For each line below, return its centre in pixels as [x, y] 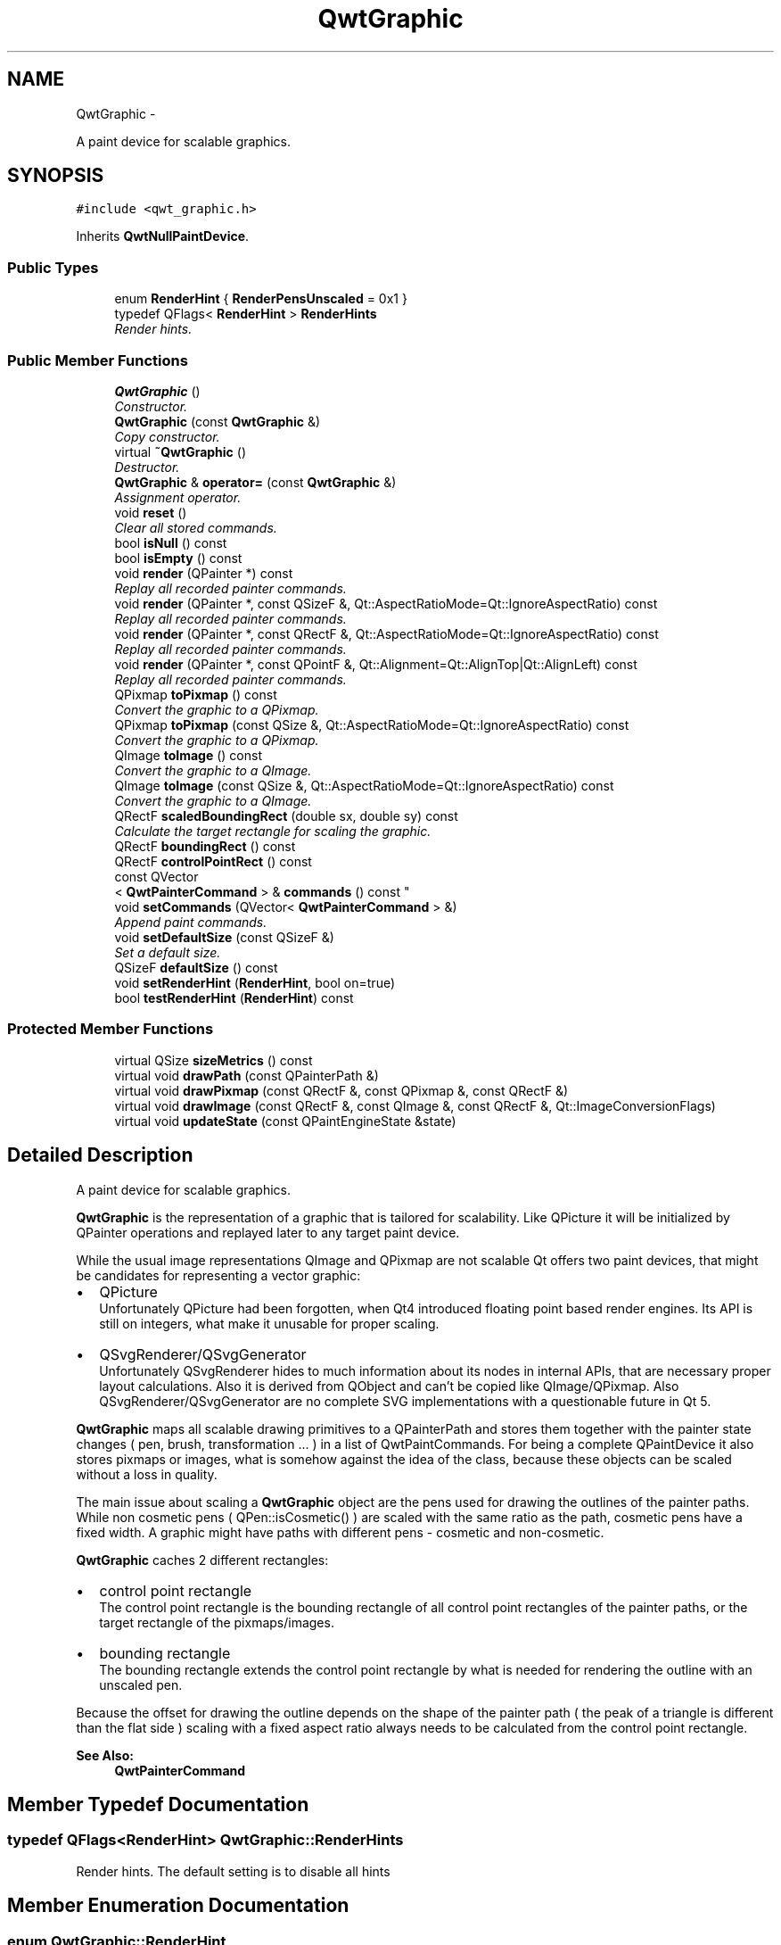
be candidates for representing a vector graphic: [218, 1275]
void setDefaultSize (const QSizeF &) [224, 937]
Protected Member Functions [111, 1029]
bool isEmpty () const [178, 558]
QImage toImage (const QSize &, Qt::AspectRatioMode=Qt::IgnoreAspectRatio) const [364, 785]
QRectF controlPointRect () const [213, 861]
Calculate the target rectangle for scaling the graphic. [273, 831]
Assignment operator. [178, 497]
